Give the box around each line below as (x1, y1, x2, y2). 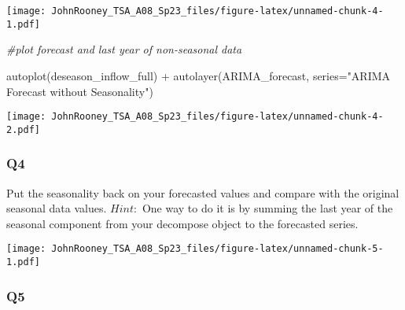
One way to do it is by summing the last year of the (142, 200, 393, 216)
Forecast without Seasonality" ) (6, 83, 153, 99)
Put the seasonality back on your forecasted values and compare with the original (6, 184, 399, 201)
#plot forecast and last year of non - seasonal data (6, 41, 242, 57)
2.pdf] (6, 124, 40, 135)
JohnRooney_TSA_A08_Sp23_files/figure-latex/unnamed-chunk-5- (51, 243, 384, 255)
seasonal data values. (6, 200, 107, 216)
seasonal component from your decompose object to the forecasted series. (6, 215, 359, 231)
